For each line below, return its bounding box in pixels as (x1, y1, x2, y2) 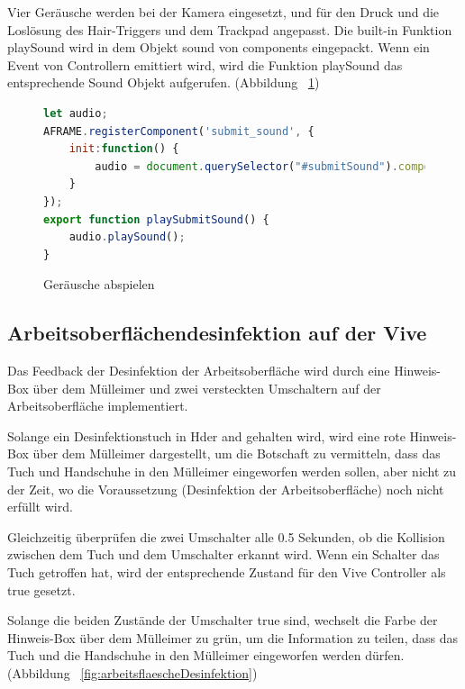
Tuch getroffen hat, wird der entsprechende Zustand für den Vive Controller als (7, 563, 446, 582)
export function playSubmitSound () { (43, 213, 269, 226)
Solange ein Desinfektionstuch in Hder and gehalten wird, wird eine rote (7, 426, 406, 445)
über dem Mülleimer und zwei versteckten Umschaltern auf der (32, 378, 381, 397)
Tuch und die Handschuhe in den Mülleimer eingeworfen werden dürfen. (7, 646, 405, 665)
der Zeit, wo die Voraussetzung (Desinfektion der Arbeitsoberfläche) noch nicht (7, 479, 444, 498)
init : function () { (68, 142, 179, 156)
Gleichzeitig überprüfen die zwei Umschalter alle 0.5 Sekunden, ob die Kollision (7, 527, 445, 546)
